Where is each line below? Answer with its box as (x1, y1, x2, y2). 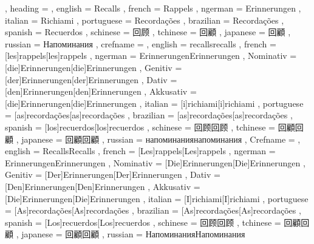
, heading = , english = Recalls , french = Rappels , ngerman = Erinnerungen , (5, 2, 301, 14)
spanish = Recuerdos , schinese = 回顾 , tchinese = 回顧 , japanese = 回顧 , (5, 25, 291, 38)
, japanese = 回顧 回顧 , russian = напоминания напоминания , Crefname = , (16, 132, 301, 145)
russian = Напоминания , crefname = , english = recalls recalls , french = (5, 37, 276, 50)
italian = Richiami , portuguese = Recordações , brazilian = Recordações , (5, 13, 284, 26)
